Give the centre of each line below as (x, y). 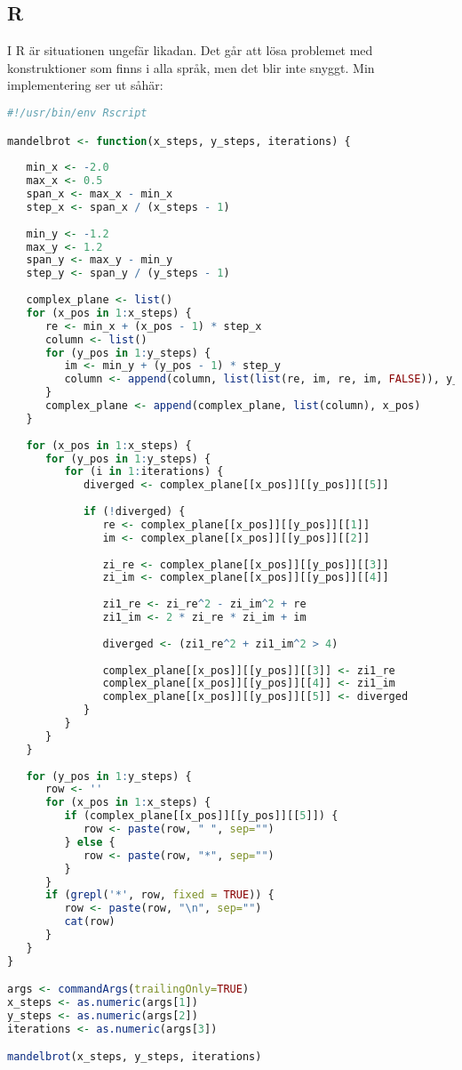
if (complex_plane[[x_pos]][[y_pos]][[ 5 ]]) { (201, 816)
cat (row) (90, 922)
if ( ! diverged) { (134, 512)
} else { (90, 842)
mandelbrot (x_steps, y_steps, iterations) (135, 1057)
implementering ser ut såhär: (85, 85)
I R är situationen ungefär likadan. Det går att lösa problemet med (190, 50)
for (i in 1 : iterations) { (144, 472)
